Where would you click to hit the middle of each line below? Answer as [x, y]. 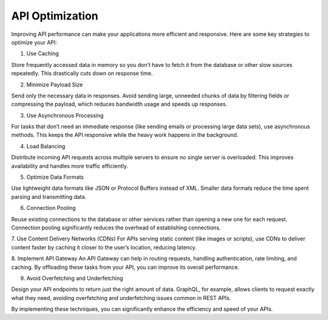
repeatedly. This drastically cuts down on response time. [82, 74]
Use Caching [43, 54]
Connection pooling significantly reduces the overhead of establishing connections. [116, 228]
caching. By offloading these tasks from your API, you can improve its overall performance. [125, 267]
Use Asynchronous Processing [65, 115]
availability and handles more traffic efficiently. [70, 166]
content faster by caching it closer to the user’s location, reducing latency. [104, 247]
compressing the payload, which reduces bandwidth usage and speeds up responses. [119, 104]
